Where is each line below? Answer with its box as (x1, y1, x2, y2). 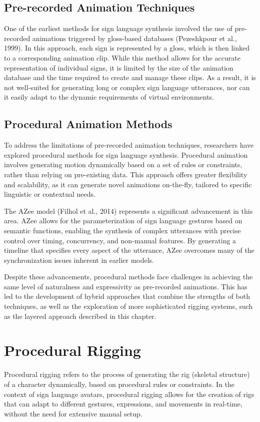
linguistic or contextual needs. (4, 189, 95, 199)
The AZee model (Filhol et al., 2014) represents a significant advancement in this (4, 205, 253, 216)
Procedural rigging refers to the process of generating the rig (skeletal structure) (4, 369, 250, 379)
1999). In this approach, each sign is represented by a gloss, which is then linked (4, 43, 250, 53)
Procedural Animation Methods (4, 116, 172, 132)
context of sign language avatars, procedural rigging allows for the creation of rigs (4, 388, 254, 399)
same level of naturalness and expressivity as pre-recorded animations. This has (4, 281, 247, 291)
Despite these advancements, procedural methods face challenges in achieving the (4, 271, 253, 282)
